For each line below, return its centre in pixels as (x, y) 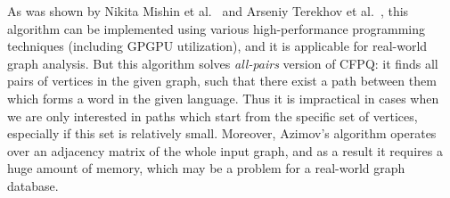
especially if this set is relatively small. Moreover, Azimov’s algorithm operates (222, 133)
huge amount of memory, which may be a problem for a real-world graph (206, 168)
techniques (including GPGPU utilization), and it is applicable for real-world (217, 46)
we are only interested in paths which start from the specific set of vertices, (213, 115)
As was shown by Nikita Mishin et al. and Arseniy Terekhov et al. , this (208, 11)
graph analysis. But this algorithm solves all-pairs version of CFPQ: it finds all (223, 63)
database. (33, 185)
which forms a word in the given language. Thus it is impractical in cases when (223, 98)
